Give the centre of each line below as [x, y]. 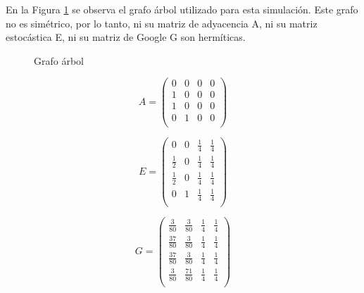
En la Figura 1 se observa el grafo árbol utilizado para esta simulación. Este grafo [182, 9]
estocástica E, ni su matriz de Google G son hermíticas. [126, 37]
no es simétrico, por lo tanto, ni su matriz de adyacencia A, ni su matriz [162, 23]
